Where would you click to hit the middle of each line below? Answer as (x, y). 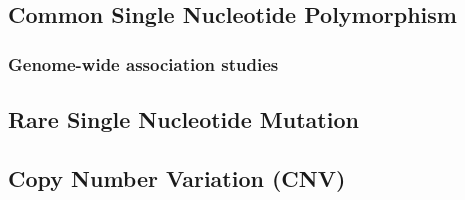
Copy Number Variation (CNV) (177, 177)
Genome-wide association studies (143, 63)
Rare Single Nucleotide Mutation (183, 119)
